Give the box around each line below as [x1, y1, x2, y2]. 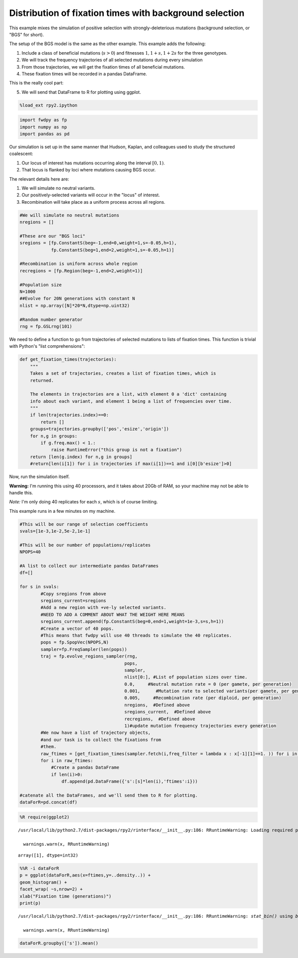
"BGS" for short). [9, 31, 44, 37]
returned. [30, 378, 54, 383]
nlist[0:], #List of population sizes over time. [124, 674, 248, 680]
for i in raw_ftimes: [40, 758, 93, 763]
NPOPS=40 [19, 549, 41, 555]
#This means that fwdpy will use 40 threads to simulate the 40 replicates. [40, 633, 232, 638]
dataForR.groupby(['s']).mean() [19, 940, 99, 946]
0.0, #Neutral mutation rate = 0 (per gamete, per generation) [124, 681, 293, 687]
